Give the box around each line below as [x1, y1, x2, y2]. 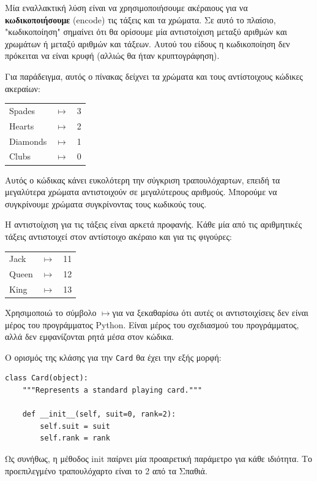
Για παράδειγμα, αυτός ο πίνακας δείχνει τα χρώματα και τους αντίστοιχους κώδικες [5, 69, 303, 82]
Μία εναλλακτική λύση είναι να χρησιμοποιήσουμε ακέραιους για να [5, 1, 248, 13]
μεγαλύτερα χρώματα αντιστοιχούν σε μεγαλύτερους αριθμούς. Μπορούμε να [5, 185, 277, 198]
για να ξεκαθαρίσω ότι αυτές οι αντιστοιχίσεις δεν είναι [112, 306, 308, 319]
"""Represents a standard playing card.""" [22, 386, 203, 395]
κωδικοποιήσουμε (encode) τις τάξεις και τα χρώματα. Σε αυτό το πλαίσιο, [5, 13, 276, 26]
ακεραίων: [5, 82, 40, 94]
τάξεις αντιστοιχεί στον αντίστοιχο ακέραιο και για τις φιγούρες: [5, 229, 232, 242]
